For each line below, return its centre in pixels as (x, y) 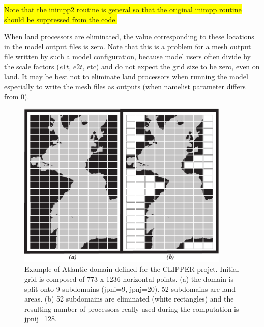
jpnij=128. (41, 319)
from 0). (17, 96)
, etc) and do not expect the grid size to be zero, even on (171, 66)
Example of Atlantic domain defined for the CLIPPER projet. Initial (132, 269)
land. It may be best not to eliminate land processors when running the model (126, 76)
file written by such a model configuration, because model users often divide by (127, 56)
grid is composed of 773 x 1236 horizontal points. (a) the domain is (129, 279)
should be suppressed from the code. (61, 19)
